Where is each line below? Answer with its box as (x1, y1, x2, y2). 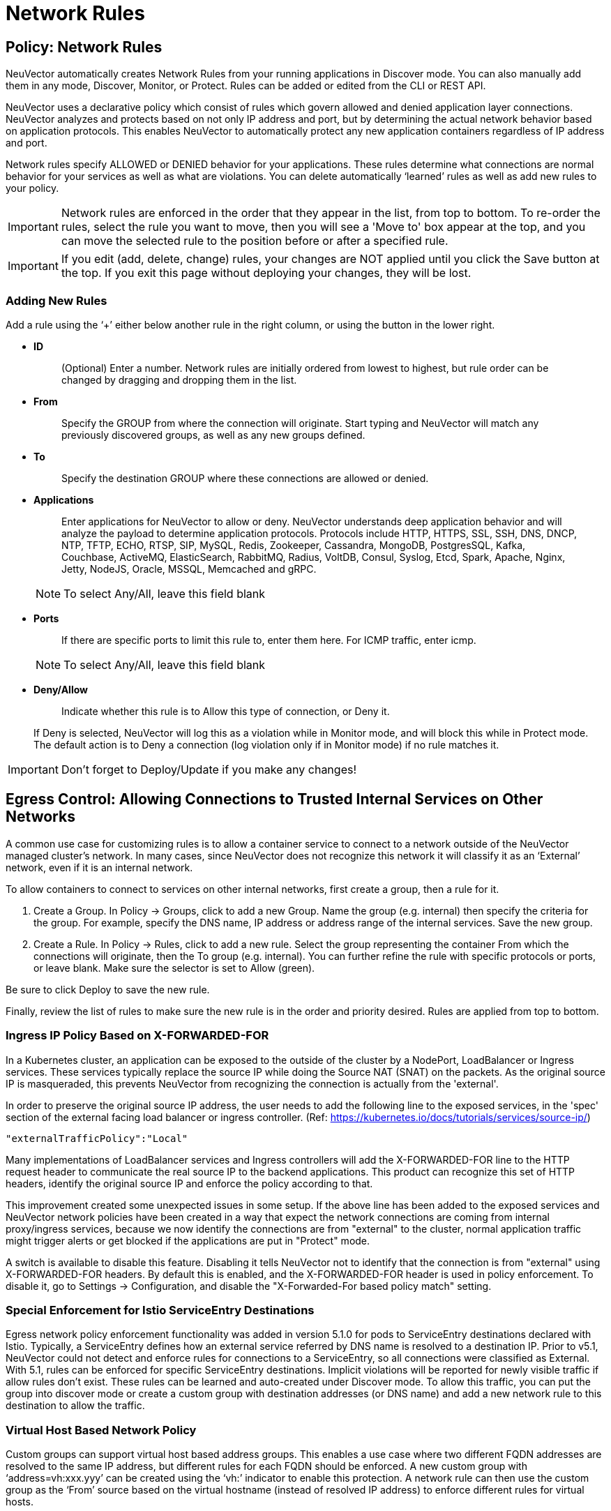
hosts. (6, 1496, 33, 1508)
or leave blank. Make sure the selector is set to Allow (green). (33, 961, 315, 974)
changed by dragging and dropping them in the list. (61, 373, 297, 386)
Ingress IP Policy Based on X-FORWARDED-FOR (6, 1028, 269, 1043)
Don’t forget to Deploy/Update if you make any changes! (61, 762, 357, 776)
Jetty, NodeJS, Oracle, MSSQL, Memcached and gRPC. (61, 562, 317, 575)
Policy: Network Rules (6, 38, 163, 56)
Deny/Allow (33, 683, 88, 696)
